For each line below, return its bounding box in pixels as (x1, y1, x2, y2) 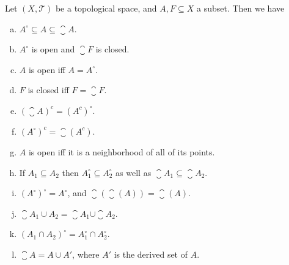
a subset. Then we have (196, 2, 285, 14)
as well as (115, 166, 152, 178)
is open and (31, 43, 75, 55)
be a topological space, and (55, 2, 157, 14)
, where (72, 247, 100, 260)
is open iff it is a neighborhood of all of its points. (28, 145, 215, 158)
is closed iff (27, 83, 69, 96)
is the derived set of (114, 247, 188, 260)
